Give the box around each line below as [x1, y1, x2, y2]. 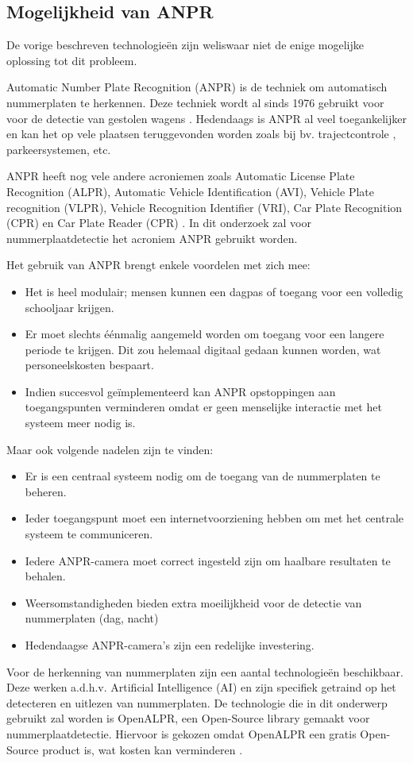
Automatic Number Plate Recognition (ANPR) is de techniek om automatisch [6, 79, 388, 95]
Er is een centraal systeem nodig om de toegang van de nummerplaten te [25, 468, 380, 484]
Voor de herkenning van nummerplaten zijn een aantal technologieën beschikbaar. [6, 663, 403, 680]
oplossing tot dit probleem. [6, 52, 137, 68]
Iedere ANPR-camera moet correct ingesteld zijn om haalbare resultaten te [25, 552, 391, 568]
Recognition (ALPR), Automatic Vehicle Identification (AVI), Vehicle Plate [6, 183, 374, 199]
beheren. [25, 483, 67, 499]
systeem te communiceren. [25, 526, 153, 542]
